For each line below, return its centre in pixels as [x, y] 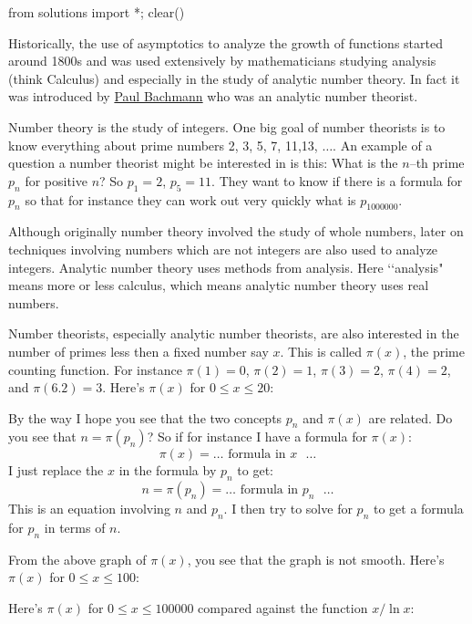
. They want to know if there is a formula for [337, 180]
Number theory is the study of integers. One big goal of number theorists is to [227, 126]
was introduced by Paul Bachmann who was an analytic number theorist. [213, 96]
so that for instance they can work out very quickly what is [190, 199]
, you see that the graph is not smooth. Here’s [316, 559]
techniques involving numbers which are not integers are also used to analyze [223, 249]
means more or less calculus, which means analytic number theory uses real [219, 285]
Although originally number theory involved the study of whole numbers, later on [236, 231]
